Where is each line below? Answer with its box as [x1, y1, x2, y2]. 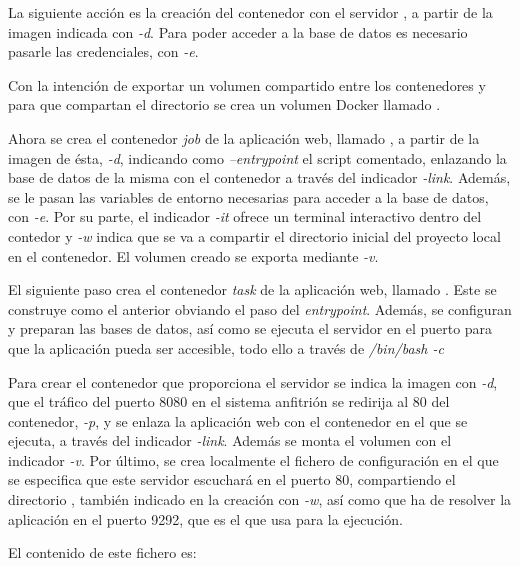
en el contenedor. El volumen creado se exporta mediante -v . [8, 245, 379, 266]
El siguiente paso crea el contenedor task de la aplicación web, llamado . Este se [8, 279, 497, 300]
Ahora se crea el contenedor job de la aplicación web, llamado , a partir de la [8, 127, 480, 148]
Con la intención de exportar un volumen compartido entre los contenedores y [8, 74, 486, 95]
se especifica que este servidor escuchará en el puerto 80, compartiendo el [8, 469, 456, 490]
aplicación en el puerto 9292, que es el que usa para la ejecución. [8, 508, 403, 529]
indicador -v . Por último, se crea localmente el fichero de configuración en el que [8, 449, 499, 470]
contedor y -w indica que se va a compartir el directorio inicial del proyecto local [8, 225, 501, 246]
